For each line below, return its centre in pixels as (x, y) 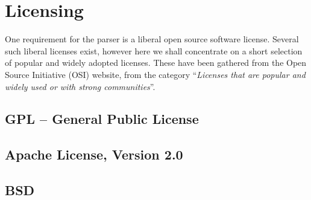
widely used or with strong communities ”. (80, 86)
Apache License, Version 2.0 (94, 154)
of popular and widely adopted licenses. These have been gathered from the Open (156, 63)
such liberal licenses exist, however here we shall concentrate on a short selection (154, 50)
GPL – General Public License (102, 119)
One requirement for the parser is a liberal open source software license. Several (152, 39)
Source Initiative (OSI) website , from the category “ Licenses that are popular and (155, 74)
